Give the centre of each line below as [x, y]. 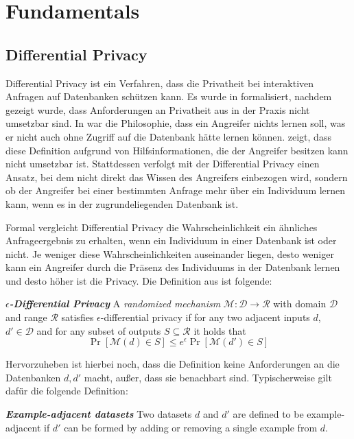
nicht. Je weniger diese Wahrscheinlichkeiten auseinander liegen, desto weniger [170, 253]
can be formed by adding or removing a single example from [191, 427]
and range [26, 317]
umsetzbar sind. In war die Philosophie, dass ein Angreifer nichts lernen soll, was [176, 123]
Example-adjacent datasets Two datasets [99, 414]
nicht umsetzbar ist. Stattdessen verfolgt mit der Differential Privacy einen [163, 164]
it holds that [220, 330]
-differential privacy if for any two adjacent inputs [205, 317]
